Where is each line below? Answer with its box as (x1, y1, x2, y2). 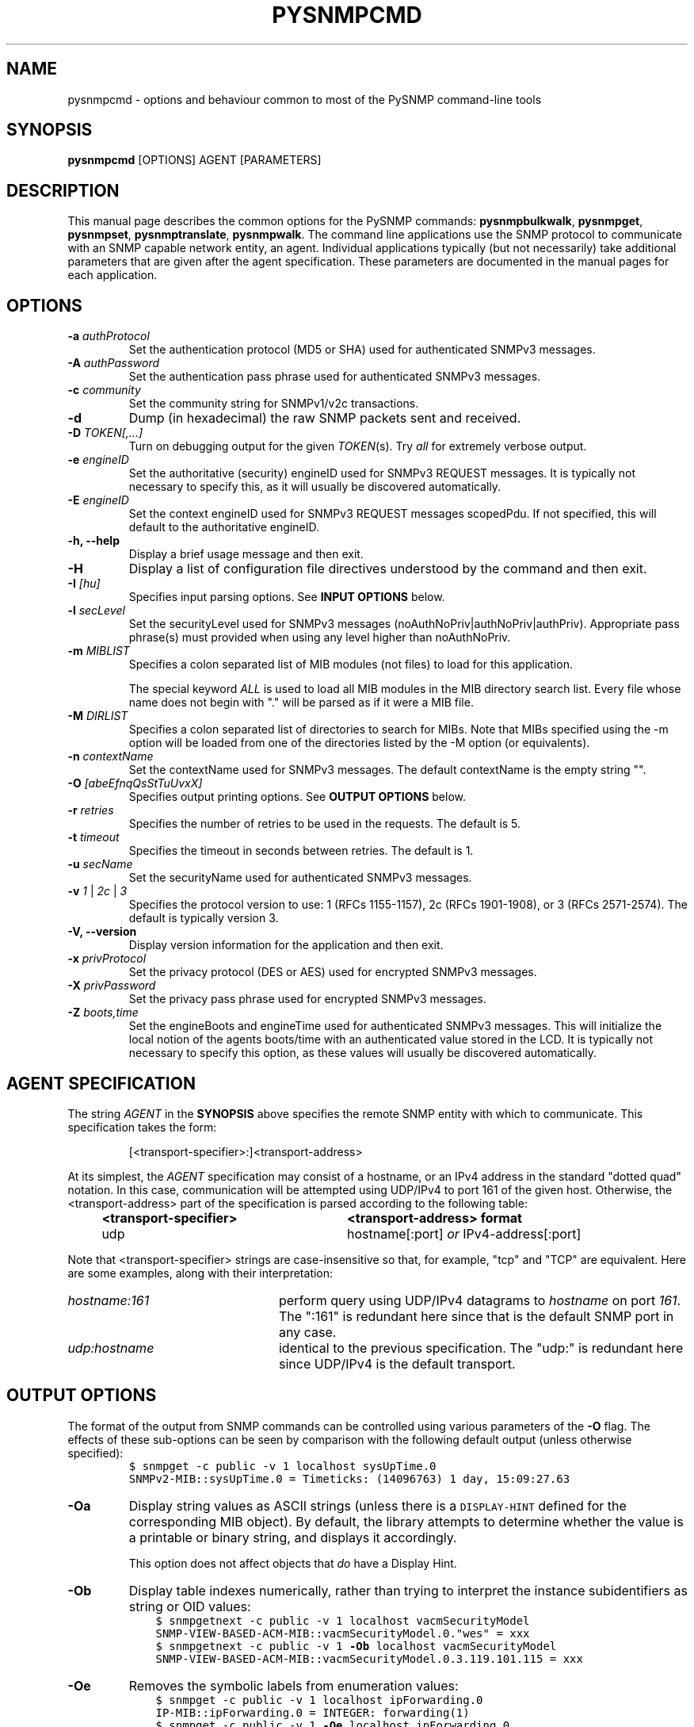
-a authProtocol (67, 329, 150, 343)
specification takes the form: (67, 1120, 217, 1134)
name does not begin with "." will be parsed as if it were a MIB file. (128, 695, 474, 710)
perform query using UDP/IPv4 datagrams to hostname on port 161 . (278, 1292, 681, 1308)
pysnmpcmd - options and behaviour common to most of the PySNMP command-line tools (67, 92, 542, 106)
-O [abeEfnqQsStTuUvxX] (67, 776, 203, 791)
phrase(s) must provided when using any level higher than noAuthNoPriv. (128, 630, 511, 645)
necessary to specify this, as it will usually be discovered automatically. (128, 480, 501, 494)
